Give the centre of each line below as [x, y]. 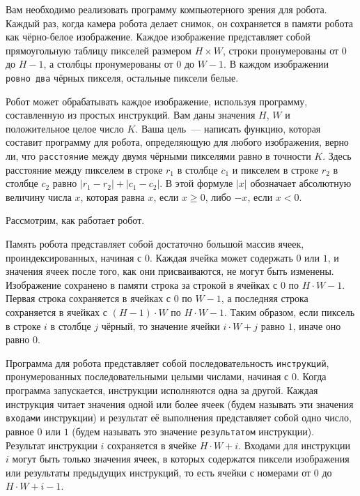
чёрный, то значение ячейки [161, 325]
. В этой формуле [196, 183]
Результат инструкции [52, 445]
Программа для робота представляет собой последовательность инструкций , [167, 362]
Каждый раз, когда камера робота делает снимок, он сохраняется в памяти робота [179, 23]
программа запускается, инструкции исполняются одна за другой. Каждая [162, 390]
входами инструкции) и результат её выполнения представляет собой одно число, [179, 418]
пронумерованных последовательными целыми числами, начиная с [147, 376]
